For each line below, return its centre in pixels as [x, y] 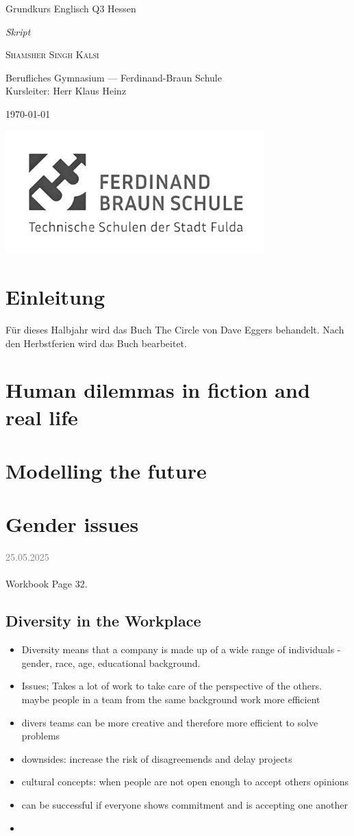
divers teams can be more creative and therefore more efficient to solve [170, 722]
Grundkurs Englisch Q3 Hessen [71, 8]
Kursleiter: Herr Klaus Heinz [66, 91]
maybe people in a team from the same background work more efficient [171, 699]
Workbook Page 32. [47, 584]
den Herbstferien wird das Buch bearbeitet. [96, 343]
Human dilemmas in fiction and [158, 390]
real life [42, 417]
